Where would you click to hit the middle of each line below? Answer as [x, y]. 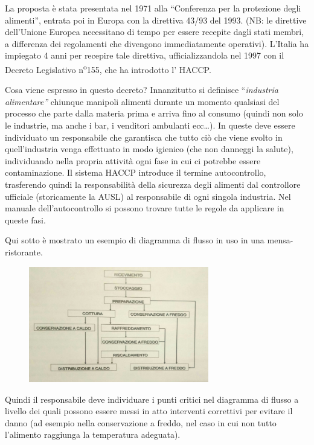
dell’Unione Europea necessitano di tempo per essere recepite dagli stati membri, [155, 32]
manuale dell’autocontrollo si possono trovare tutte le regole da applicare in [145, 208]
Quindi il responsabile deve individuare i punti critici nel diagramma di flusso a [152, 399]
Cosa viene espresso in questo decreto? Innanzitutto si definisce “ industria [142, 90]
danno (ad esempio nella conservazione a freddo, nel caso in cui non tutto [141, 422]
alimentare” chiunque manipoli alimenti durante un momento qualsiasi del [142, 101]
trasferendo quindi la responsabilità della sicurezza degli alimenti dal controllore [153, 184]
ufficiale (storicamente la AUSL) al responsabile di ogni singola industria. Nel [148, 196]
